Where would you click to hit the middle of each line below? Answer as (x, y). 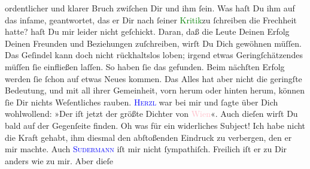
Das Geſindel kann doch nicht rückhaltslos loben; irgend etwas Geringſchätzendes (154, 55)
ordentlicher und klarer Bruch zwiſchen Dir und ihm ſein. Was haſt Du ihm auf (150, 8)
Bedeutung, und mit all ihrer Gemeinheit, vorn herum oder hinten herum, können (155, 90)
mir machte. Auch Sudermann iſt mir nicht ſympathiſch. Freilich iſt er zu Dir (146, 149)
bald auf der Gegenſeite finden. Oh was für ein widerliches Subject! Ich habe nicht (155, 125)
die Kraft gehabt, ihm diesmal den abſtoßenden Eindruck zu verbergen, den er (148, 137)
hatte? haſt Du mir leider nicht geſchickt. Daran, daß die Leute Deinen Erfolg (147, 31)
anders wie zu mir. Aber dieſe (59, 160)
